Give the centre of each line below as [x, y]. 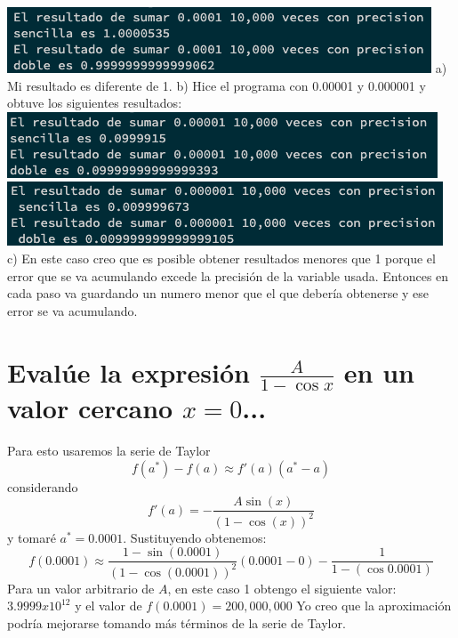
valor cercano [90, 408]
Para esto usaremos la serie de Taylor [109, 451]
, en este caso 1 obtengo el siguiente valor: [282, 588]
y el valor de [108, 606]
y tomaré [32, 537]
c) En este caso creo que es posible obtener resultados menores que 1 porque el [221, 258]
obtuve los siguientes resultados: [95, 103]
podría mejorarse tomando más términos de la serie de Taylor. [177, 622]
